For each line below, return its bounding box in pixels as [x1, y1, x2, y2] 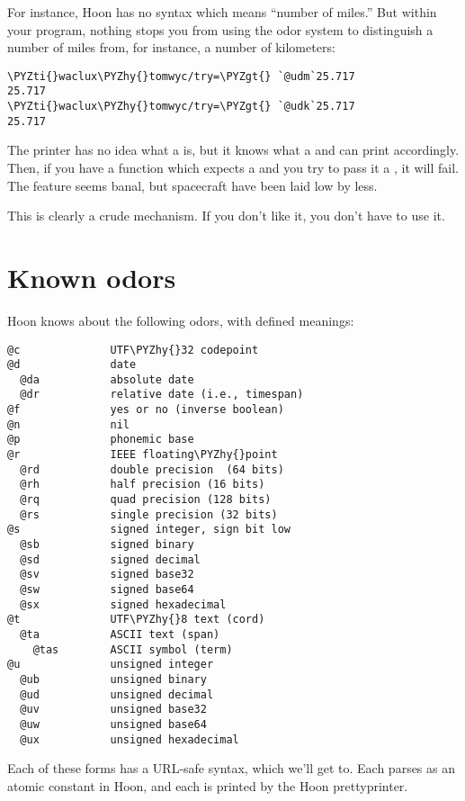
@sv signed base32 [20, 568, 194, 581]
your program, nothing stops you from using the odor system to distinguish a [7, 20, 434, 39]
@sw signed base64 [20, 583, 194, 596]
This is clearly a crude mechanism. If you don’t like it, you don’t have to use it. [7, 206, 445, 225]
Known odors [7, 258, 176, 295]
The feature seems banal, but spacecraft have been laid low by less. [7, 175, 378, 194]
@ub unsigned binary [20, 672, 207, 686]
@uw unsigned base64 [20, 717, 207, 731]
